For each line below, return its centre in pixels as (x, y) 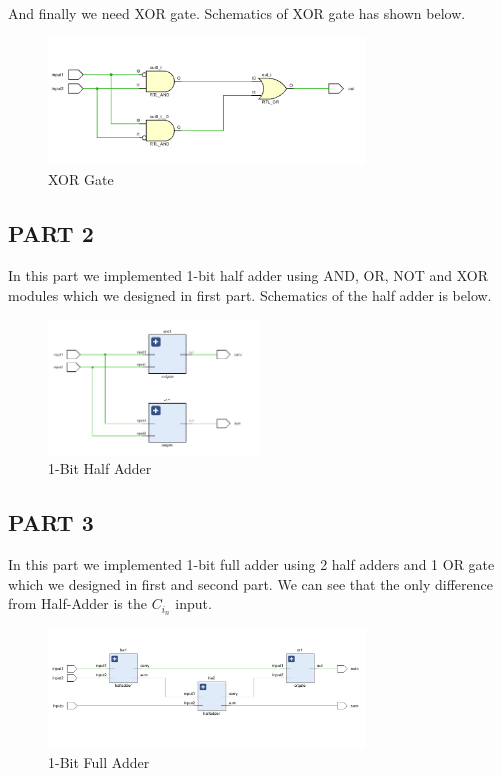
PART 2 (51, 233)
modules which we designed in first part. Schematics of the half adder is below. (250, 294)
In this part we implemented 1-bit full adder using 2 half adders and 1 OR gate (251, 564)
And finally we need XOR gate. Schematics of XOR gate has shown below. (237, 13)
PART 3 (51, 522)
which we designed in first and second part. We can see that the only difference (250, 583)
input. (193, 603)
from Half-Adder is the (77, 603)
